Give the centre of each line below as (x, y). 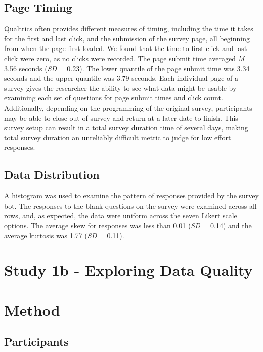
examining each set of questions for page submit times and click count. (114, 98)
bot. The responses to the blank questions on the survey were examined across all (130, 205)
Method (32, 309)
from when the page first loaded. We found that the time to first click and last (126, 48)
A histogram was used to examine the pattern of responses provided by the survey (131, 196)
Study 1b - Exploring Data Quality (128, 270)
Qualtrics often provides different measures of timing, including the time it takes (129, 29)
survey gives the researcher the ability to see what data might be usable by (120, 88)
